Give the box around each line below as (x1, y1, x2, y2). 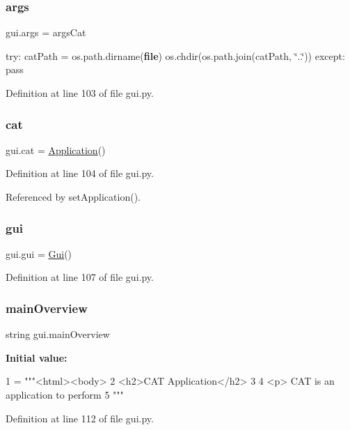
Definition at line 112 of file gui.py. (6, 410, 154, 425)
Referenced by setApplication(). (6, 190, 141, 204)
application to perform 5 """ (6, 387, 124, 401)
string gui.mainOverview (6, 327, 110, 341)
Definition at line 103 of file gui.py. (6, 86, 154, 100)
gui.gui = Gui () (6, 246, 72, 261)
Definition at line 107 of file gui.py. (6, 270, 154, 284)
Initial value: (6, 350, 67, 364)
